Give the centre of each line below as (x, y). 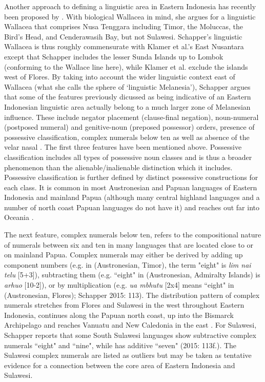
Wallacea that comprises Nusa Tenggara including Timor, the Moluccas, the (124, 26)
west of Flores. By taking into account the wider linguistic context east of (120, 77)
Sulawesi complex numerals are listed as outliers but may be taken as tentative (128, 355)
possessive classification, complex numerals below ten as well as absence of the (127, 137)
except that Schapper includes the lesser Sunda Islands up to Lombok (114, 56)
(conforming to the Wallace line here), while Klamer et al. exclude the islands (126, 66)
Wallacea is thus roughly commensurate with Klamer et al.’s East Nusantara (124, 46)
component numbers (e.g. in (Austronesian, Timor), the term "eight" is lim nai (128, 264)
